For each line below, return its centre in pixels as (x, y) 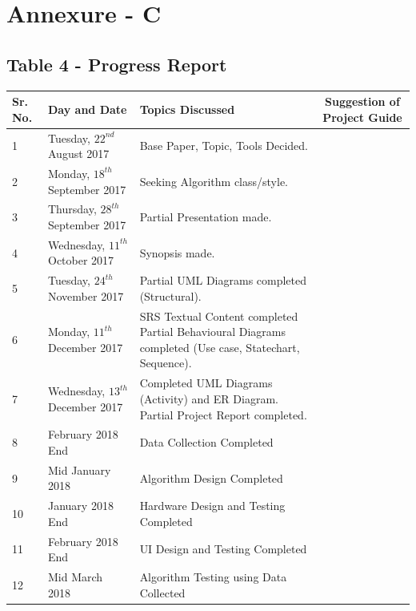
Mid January (80, 469)
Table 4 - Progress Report (117, 64)
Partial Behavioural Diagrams (213, 332)
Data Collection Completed (206, 442)
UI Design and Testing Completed (223, 549)
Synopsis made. (177, 252)
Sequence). (166, 363)
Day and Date (88, 109)
